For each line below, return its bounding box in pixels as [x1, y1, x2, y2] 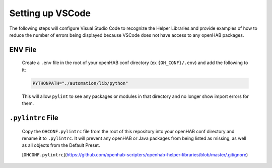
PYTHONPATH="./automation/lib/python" [32, 80, 128, 86]
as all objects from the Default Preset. [22, 142, 100, 148]
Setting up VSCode [9, 8, 91, 19]
